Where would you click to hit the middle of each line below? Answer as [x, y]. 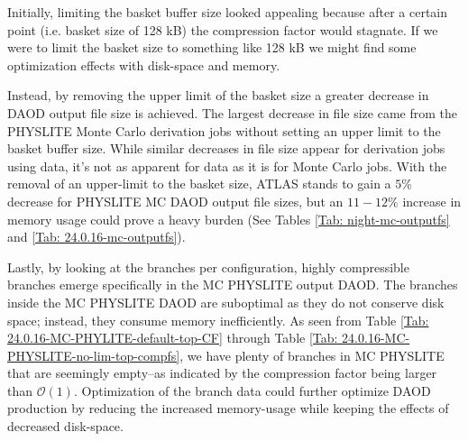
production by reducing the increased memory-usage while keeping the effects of [228, 408]
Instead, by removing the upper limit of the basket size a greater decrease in [218, 95]
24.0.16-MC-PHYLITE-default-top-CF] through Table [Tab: [173, 338]
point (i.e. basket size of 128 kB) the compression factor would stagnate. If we [223, 29]
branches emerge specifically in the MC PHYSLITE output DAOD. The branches [233, 285]
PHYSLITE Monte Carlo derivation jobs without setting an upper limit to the [224, 130]
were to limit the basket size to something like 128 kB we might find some [212, 47]
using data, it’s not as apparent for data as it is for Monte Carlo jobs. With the [227, 165]
